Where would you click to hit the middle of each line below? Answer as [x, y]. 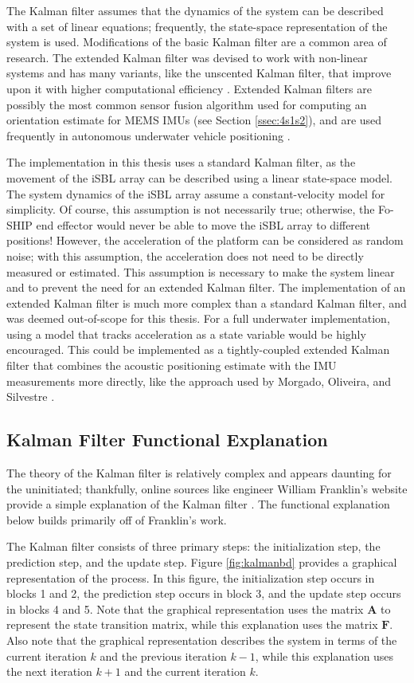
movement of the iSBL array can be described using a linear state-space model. [199, 177]
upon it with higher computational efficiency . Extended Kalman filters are [189, 88]
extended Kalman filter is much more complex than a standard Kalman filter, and [207, 302]
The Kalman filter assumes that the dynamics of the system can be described [195, 10]
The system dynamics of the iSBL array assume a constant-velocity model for [196, 193]
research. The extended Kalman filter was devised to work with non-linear [187, 57]
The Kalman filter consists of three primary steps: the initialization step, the [193, 546]
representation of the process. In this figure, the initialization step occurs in [191, 577]
